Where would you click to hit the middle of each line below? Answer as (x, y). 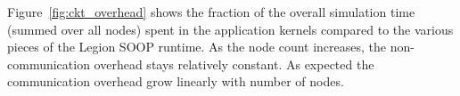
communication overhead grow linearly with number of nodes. (176, 81)
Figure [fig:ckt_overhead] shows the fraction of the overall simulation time (211, 12)
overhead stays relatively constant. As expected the (234, 64)
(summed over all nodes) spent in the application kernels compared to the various (230, 29)
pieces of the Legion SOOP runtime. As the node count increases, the (197, 47)
